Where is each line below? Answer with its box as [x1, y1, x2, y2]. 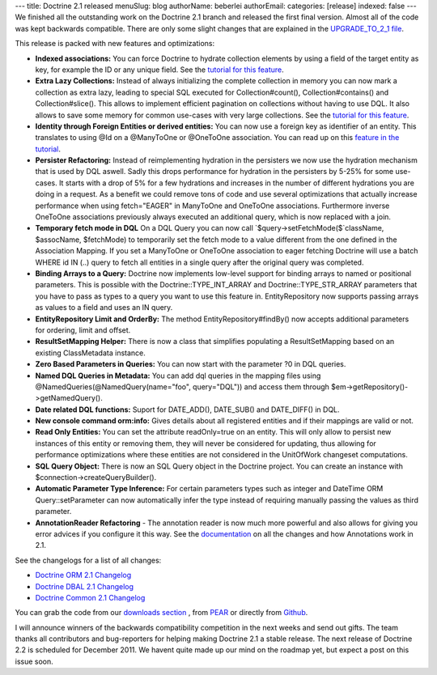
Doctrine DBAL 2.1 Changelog [35, 581, 134, 591]
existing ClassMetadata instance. [35, 348, 146, 358]
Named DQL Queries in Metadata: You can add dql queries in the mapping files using [35, 371, 321, 380]
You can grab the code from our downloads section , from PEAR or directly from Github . [15, 608, 308, 618]
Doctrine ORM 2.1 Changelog [35, 571, 132, 580]
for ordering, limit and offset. [35, 325, 131, 335]
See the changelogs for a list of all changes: [15, 555, 162, 565]
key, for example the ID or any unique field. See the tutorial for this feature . [35, 65, 285, 74]
